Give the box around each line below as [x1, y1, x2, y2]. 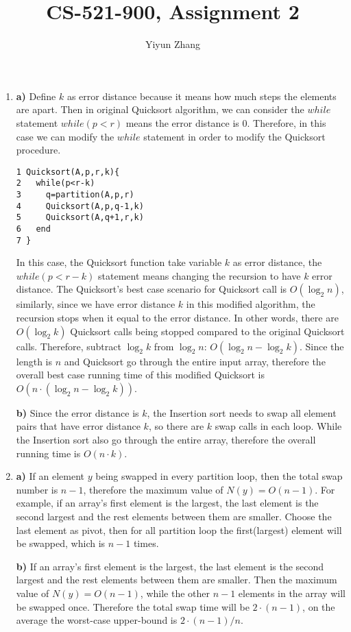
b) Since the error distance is [16, 405, 139, 420]
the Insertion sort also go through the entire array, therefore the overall [16, 433, 316, 447]
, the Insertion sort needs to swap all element [147, 405, 337, 420]
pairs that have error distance [16, 419, 141, 433]
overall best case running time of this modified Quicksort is [16, 367, 265, 382]
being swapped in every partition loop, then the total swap [95, 469, 343, 483]
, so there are [148, 419, 204, 433]
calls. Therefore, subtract [16, 339, 121, 353]
